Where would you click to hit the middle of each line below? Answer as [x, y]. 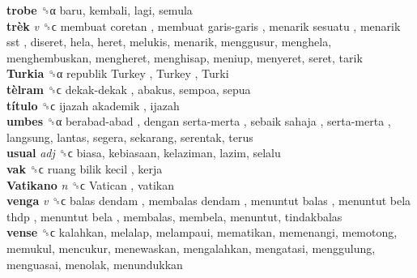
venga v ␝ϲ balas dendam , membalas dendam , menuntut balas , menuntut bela [209, 201]
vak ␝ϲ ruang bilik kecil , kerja [85, 168]
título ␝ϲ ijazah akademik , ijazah [93, 105]
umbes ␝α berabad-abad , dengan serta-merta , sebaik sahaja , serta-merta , [199, 121]
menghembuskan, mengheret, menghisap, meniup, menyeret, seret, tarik [185, 57]
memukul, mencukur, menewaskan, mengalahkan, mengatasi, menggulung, [191, 248]
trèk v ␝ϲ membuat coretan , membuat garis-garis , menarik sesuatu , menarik [204, 26]
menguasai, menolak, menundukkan [95, 264]
